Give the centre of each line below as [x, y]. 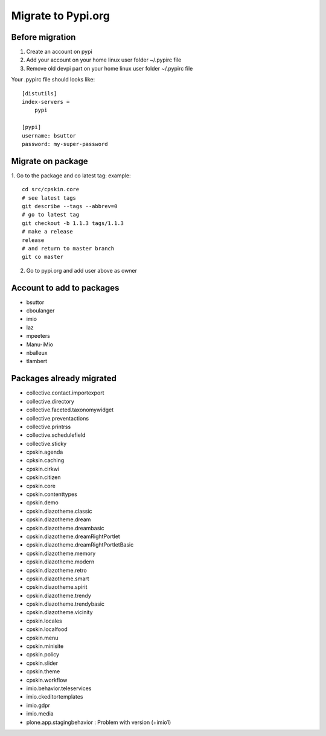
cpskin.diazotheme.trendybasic [66, 604]
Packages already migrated [64, 379]
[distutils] [40, 93]
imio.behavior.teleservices [59, 688]
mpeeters [38, 336]
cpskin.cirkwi [43, 469]
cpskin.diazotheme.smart [58, 579]
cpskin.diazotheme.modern [60, 562]
